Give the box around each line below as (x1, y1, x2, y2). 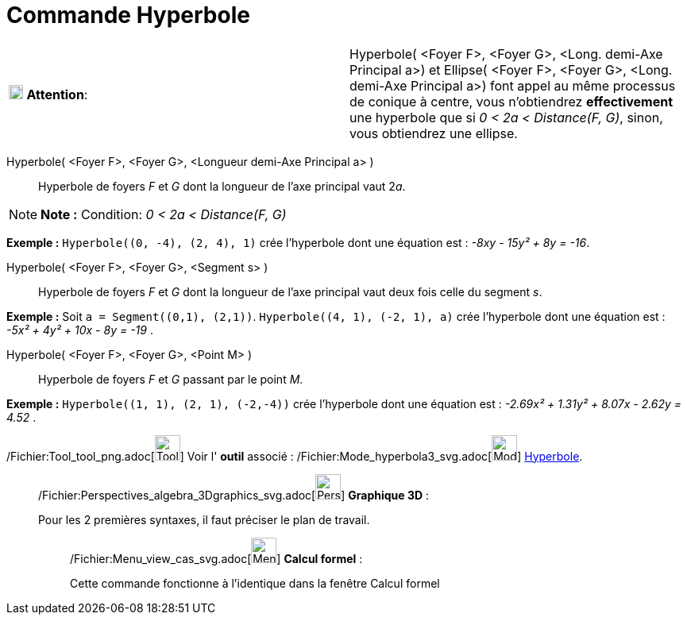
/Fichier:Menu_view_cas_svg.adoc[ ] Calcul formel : (70, 551, 363, 565)
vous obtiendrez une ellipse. (349, 125, 518, 141)
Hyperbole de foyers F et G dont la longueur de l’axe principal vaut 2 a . (38, 179, 406, 193)
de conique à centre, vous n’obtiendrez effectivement (349, 93, 673, 110)
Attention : (26, 86, 88, 102)
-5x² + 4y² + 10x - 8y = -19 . (6, 322, 153, 337)
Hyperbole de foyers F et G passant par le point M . (38, 372, 303, 386)
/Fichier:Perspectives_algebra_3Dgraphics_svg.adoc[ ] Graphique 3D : (38, 488, 430, 502)
